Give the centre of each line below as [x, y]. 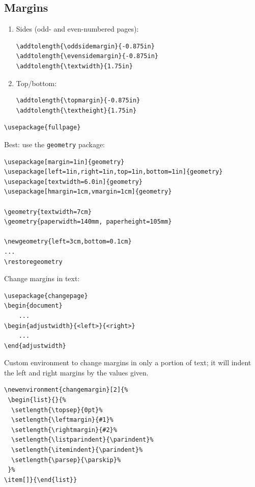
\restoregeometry [33, 262]
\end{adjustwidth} [35, 346]
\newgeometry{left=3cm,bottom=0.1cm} [68, 242]
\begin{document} [33, 306]
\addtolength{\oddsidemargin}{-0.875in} [85, 46]
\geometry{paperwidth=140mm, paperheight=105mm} [88, 222]
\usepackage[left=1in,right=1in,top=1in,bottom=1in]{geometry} [114, 172]
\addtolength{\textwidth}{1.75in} [74, 66]
